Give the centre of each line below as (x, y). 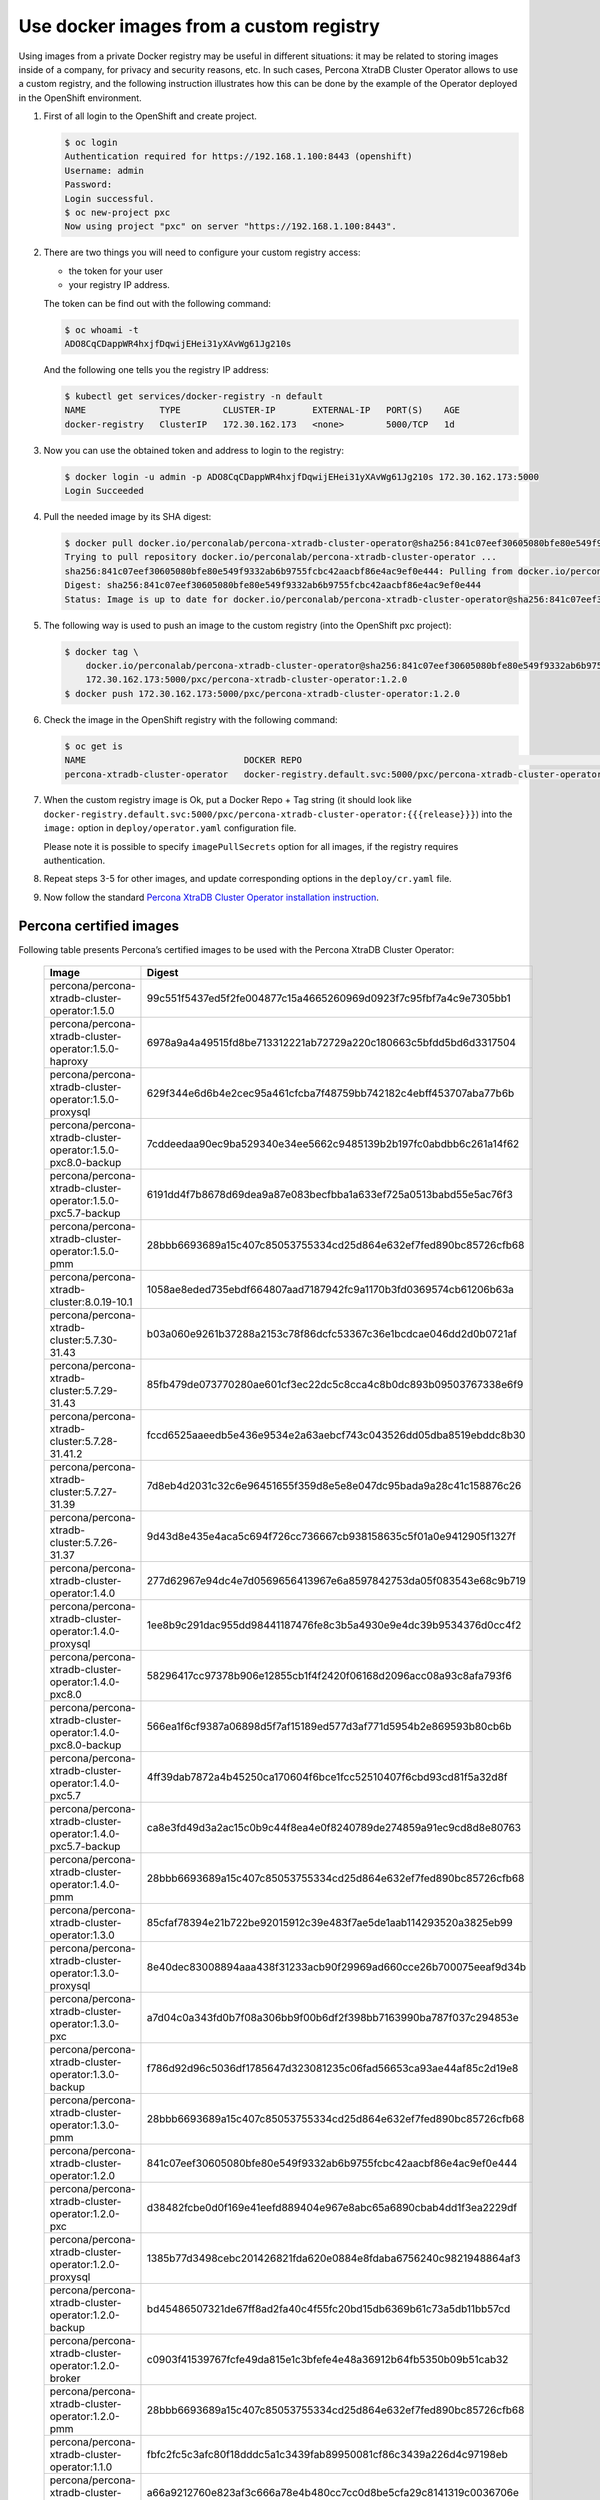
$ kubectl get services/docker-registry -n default (194, 396)
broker (65, 2378)
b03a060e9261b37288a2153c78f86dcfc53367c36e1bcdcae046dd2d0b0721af (331, 1334)
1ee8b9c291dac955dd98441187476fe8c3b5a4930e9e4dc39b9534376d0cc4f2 (334, 1625)
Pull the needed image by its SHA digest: (127, 517)
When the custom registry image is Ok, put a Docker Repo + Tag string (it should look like (227, 800)
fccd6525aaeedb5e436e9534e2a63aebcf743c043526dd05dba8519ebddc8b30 (336, 1435)
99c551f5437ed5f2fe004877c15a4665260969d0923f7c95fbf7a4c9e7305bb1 (329, 998)
